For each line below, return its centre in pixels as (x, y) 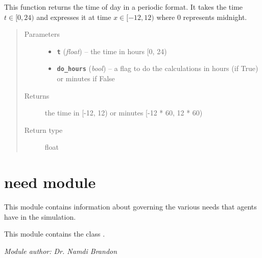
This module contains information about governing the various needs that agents (130, 207)
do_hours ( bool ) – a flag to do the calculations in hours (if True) (158, 68)
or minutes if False (86, 78)
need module (50, 182)
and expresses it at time (74, 17)
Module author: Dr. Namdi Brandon (61, 251)
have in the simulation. (40, 216)
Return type (43, 130)
